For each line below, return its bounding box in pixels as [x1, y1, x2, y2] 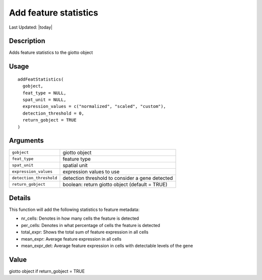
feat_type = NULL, [22, 90, 66, 96]
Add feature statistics [9, 7, 98, 18]
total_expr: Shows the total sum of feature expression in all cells [21, 229, 149, 235]
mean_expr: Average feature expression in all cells [21, 236, 122, 242]
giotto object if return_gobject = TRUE [9, 268, 85, 274]
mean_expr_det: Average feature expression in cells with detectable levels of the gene [21, 243, 194, 248]
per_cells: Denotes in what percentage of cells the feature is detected [21, 222, 160, 228]
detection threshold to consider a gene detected [62, 175, 173, 181]
